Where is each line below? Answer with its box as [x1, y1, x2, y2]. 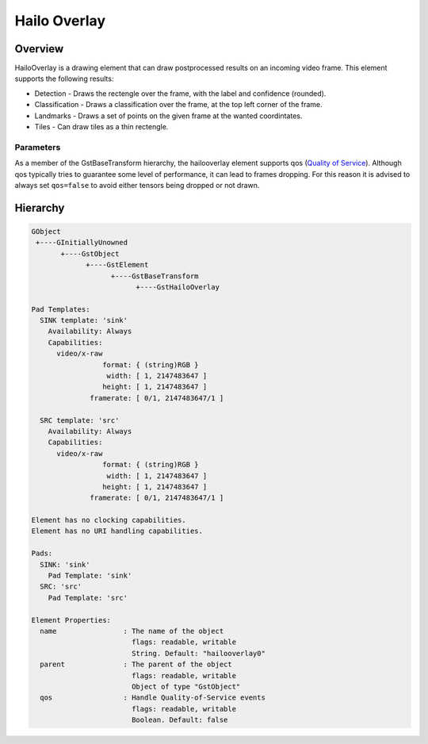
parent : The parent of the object [40, 660, 233, 669]
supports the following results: [14, 74, 114, 83]
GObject [31, 227, 61, 236]
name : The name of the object [40, 627, 224, 635]
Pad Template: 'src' [48, 593, 128, 602]
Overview [14, 42, 64, 56]
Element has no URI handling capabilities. [31, 527, 204, 535]
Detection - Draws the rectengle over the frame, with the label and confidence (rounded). [34, 88, 327, 98]
